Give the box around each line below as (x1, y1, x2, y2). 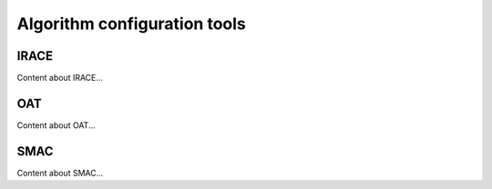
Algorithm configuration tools (16, 14, 246, 34)
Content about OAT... (16, 119, 96, 131)
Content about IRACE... (16, 73, 104, 84)
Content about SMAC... (16, 167, 104, 178)
